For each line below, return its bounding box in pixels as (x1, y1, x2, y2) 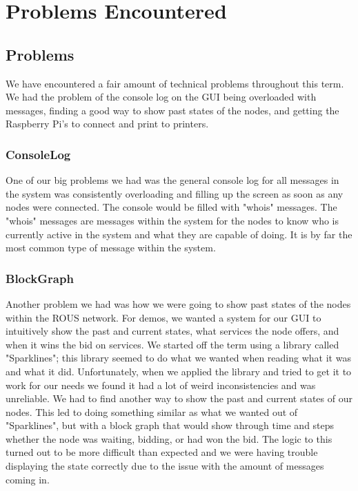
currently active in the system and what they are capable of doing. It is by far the (6, 227, 352, 241)
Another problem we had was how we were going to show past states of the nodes (6, 296, 351, 311)
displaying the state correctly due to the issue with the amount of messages (6, 459, 324, 473)
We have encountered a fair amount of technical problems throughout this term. (6, 76, 344, 90)
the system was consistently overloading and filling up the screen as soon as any (6, 186, 344, 200)
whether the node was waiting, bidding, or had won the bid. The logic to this (6, 431, 332, 446)
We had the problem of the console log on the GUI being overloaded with (6, 90, 317, 104)
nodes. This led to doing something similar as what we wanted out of (6, 404, 298, 419)
